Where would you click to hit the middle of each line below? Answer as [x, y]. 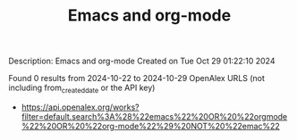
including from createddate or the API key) [82, 88]
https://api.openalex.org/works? [80, 107]
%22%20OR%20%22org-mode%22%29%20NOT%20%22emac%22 [151, 126]
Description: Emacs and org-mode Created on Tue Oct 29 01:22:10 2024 [142, 61]
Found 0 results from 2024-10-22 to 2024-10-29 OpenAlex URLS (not [137, 78]
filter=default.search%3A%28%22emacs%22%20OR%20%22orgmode [154, 116]
